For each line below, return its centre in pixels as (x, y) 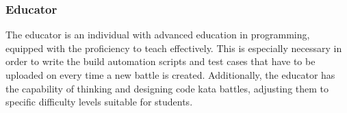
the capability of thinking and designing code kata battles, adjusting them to (167, 88)
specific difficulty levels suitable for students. (99, 102)
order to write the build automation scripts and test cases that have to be (160, 61)
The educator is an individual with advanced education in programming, (158, 35)
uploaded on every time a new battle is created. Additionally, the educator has (170, 75)
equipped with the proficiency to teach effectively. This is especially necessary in (174, 48)
